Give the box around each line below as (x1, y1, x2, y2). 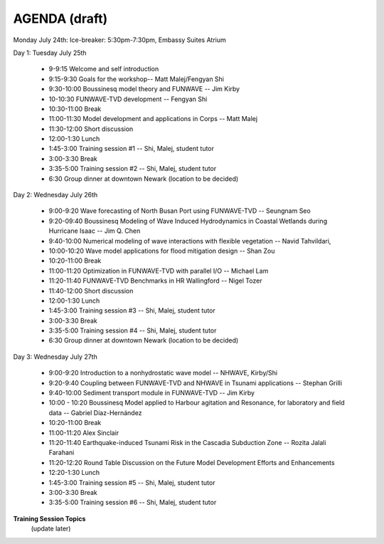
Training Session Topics (13, 514, 86, 523)
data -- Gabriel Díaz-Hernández (48, 408, 142, 417)
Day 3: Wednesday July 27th (13, 352, 97, 361)
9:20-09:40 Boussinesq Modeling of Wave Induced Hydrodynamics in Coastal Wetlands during (48, 216, 327, 225)
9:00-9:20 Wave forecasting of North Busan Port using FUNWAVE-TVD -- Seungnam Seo (48, 206, 311, 215)
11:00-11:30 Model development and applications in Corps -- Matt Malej (48, 115, 258, 123)
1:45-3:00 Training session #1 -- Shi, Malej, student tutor (48, 145, 215, 153)
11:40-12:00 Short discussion (48, 286, 134, 295)
